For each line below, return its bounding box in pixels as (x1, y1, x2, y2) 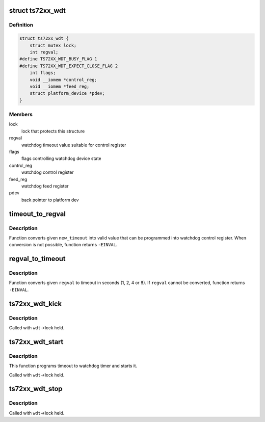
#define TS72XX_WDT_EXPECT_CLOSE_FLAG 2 (19, 63, 118, 69)
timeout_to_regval (9, 210, 66, 218)
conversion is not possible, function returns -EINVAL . (9, 242, 118, 248)
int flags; (29, 70, 56, 76)
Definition (9, 22, 33, 28)
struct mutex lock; (29, 42, 77, 48)
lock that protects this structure (21, 128, 85, 134)
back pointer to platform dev (21, 197, 79, 203)
